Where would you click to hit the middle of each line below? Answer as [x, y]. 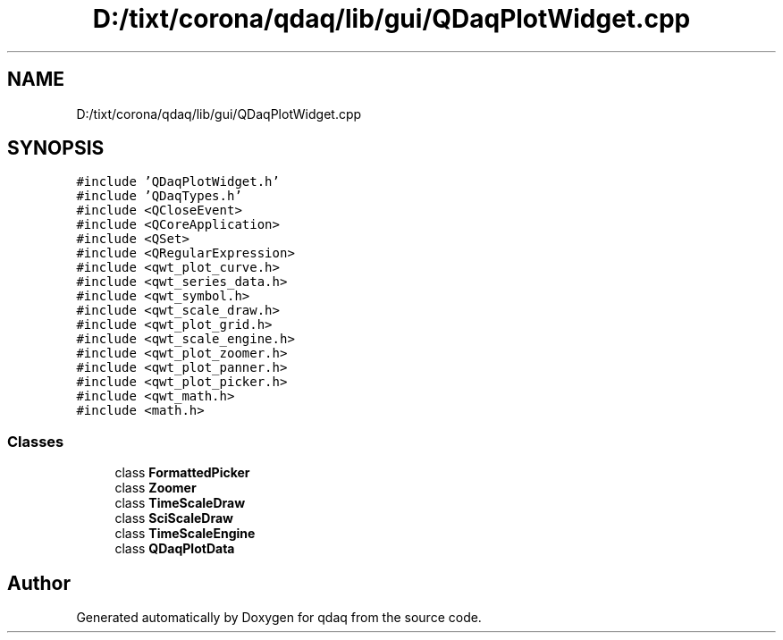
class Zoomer [156, 488]
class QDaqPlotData [175, 549]
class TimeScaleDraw [180, 503]
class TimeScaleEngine [185, 534]
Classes [36, 441]
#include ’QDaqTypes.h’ [159, 196]
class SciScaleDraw [174, 518]
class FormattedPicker [182, 473]
